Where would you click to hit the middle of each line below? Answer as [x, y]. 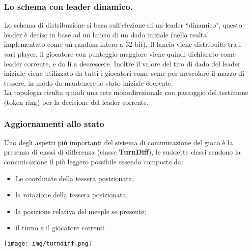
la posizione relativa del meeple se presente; [81, 211]
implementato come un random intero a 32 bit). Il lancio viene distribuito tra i [123, 44]
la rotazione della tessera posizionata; [72, 195]
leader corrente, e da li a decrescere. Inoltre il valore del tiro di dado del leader [122, 63]
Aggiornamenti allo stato [54, 124]
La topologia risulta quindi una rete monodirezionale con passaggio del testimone [126, 92]
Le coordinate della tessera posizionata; [75, 178]
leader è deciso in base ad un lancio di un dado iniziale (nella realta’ [107, 34]
